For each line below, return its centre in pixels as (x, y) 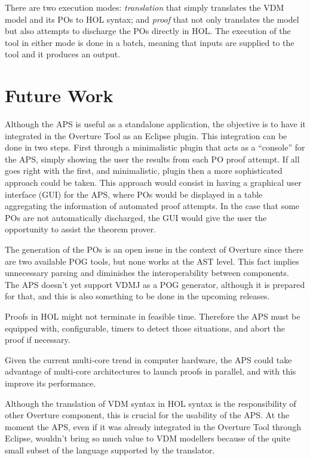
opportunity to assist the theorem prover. (81, 229)
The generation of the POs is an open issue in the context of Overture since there (154, 249)
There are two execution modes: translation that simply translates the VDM (145, 7)
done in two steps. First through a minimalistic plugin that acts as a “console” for (155, 147)
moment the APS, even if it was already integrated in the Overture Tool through (153, 426)
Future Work (59, 95)
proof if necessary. (38, 340)
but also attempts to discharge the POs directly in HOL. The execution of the (148, 31)
